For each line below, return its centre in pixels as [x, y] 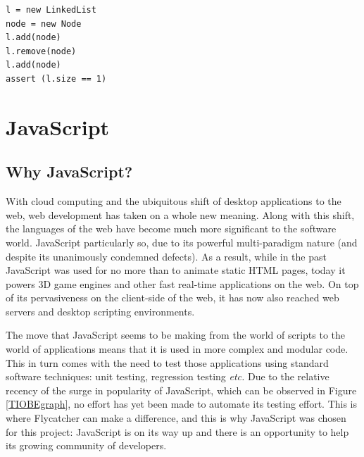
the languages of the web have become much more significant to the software [171, 228]
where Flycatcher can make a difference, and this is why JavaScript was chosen [176, 418]
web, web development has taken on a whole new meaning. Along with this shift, [180, 214]
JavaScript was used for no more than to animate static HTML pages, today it [176, 270]
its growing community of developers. [86, 445]
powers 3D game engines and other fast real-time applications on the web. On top [182, 283]
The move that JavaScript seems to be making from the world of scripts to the [176, 335]
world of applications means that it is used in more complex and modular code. [177, 349]
